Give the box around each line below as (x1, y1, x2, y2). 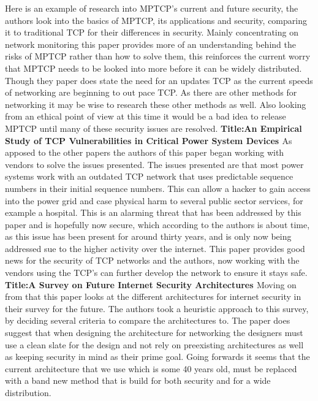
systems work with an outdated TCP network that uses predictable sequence (5, 170, 293, 183)
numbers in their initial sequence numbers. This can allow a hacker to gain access (5, 181, 311, 194)
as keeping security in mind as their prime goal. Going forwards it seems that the (5, 350, 310, 363)
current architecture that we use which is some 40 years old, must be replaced (5, 362, 297, 375)
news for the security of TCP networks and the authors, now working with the (5, 254, 300, 267)
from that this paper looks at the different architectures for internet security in (5, 290, 301, 303)
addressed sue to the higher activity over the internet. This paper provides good (5, 242, 305, 254)
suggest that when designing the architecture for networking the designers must (5, 326, 303, 339)
